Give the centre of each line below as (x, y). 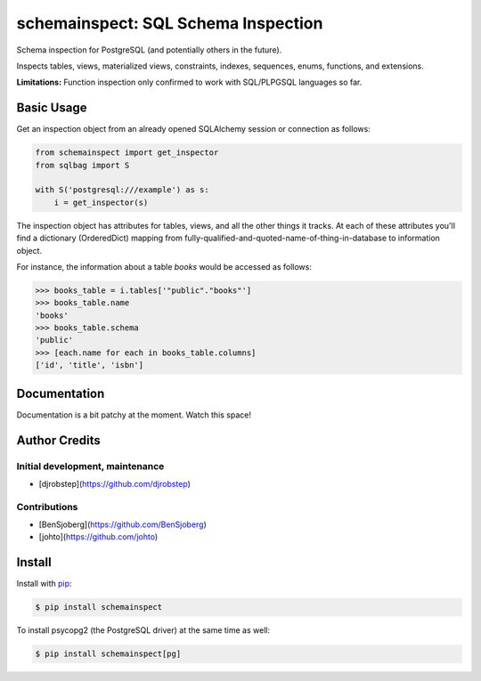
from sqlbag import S (82, 165)
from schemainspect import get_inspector (127, 153)
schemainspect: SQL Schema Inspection (170, 23)
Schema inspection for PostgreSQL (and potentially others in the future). (149, 50)
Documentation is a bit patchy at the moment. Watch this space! (134, 415)
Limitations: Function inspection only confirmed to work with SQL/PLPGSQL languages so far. (189, 82)
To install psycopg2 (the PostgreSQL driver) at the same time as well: (143, 630)
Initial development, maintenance (90, 466)
